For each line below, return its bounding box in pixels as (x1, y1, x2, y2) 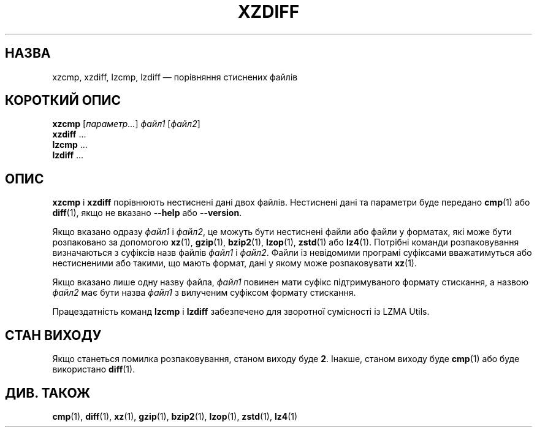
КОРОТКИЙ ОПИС (5, 93, 121, 109)
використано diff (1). (52, 364, 135, 375)
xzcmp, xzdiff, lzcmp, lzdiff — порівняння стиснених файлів (52, 71, 298, 82)
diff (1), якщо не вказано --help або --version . (52, 207, 242, 218)
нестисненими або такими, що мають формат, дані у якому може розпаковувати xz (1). (52, 258, 417, 269)
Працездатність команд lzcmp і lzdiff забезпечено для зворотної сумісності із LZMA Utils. (52, 306, 430, 317)
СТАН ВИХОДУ (5, 327, 102, 343)
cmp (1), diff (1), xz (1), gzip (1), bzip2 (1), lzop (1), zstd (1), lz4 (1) (52, 411, 298, 422)
